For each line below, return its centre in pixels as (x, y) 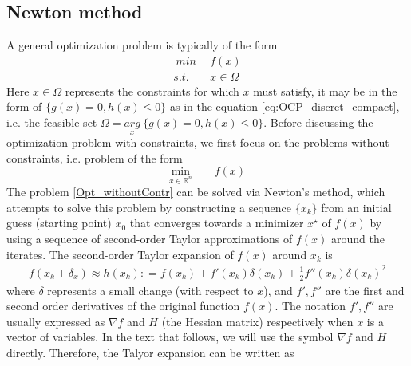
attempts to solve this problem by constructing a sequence (149, 207)
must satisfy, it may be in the (325, 91)
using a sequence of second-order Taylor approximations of (150, 239)
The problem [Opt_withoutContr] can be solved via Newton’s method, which (196, 192)
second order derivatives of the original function (123, 306)
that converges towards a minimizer (217, 223)
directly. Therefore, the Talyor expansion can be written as (150, 352)
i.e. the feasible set (52, 122)
